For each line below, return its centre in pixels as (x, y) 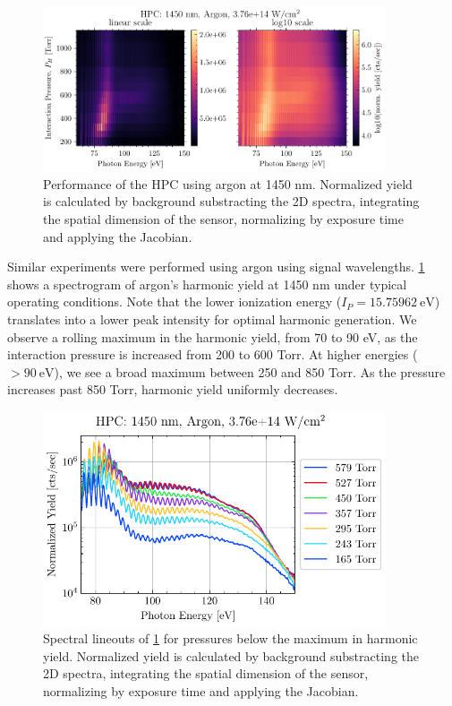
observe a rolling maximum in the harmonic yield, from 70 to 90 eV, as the (213, 336)
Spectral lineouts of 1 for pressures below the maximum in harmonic (230, 638)
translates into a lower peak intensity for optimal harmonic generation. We (212, 319)
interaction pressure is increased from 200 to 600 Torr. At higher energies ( (213, 354)
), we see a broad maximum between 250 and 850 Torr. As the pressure (250, 371)
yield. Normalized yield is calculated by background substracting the (231, 655)
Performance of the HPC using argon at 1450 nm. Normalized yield (228, 183)
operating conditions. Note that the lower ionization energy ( (175, 301)
